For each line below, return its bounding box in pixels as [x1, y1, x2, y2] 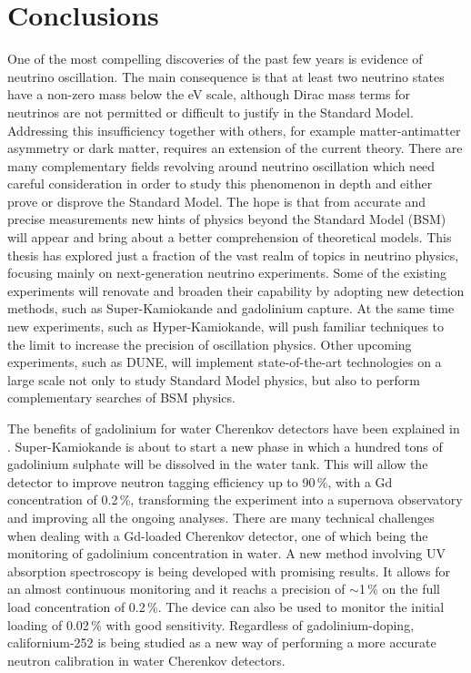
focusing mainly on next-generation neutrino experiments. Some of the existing [7, 263, 446, 282]
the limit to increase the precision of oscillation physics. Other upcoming [7, 334, 412, 353]
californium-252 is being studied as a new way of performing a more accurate [7, 633, 436, 652]
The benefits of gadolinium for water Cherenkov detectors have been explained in [7, 419, 460, 437]
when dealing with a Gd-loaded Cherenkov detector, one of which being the [7, 525, 428, 545]
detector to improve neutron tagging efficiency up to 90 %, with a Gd [7, 472, 393, 491]
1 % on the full [358, 579, 441, 598]
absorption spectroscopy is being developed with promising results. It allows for [7, 561, 450, 580]
